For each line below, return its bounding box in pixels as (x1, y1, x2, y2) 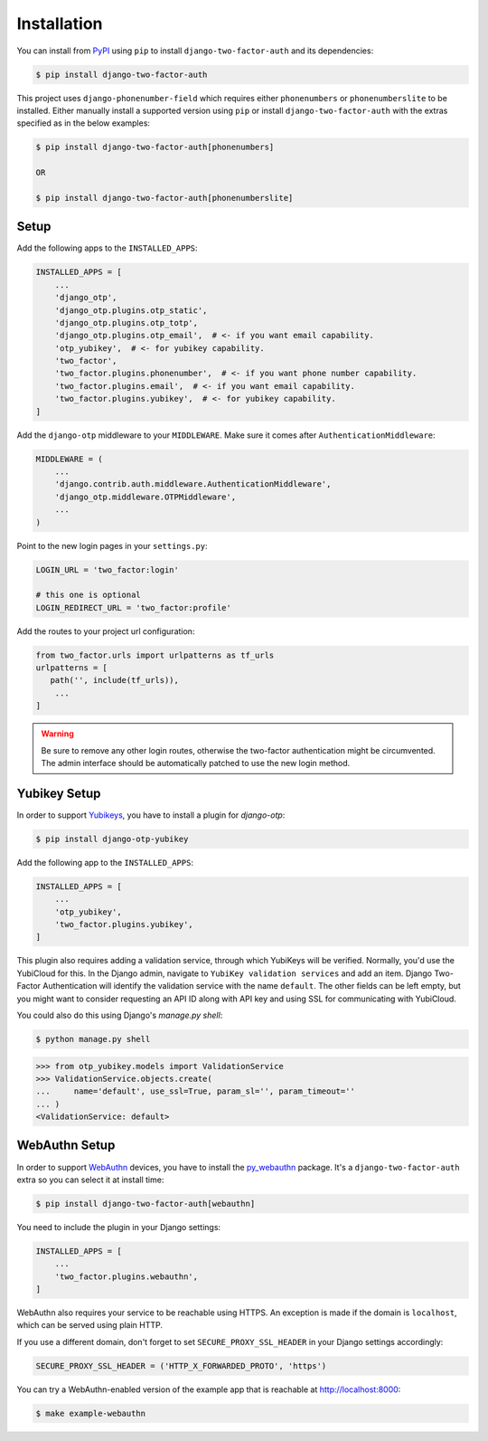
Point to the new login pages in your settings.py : (16, 540, 208, 551)
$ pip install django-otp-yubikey (35, 833, 189, 844)
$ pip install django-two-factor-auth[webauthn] (35, 1199, 256, 1209)
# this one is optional (35, 590, 142, 601)
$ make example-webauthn (35, 1408, 146, 1418)
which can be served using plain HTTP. (16, 1320, 163, 1331)
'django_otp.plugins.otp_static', (54, 305, 208, 316)
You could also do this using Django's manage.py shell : (16, 1010, 223, 1020)
